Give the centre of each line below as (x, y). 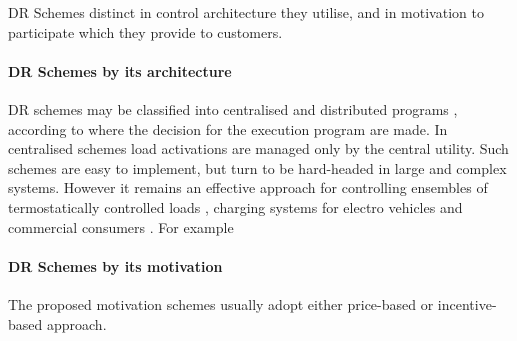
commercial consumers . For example (121, 226)
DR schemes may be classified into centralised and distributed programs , (233, 108)
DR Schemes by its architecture (120, 70)
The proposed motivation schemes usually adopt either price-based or (221, 303)
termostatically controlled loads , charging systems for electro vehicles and (235, 206)
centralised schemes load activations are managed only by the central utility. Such (258, 148)
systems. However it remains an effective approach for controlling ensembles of (248, 187)
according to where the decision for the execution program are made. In (228, 128)
